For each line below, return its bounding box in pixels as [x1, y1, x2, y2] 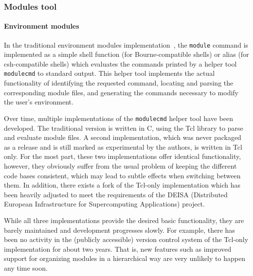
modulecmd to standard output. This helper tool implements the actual [4, 68, 215, 78]
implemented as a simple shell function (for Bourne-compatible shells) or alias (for [4, 49, 249, 59]
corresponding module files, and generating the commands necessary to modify [4, 87, 238, 97]
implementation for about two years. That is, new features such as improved [4, 243, 232, 254]
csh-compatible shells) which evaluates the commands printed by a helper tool [4, 58, 237, 69]
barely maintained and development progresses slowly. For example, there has [4, 224, 235, 235]
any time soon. [4, 262, 48, 273]
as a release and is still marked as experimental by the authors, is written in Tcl [4, 141, 242, 152]
